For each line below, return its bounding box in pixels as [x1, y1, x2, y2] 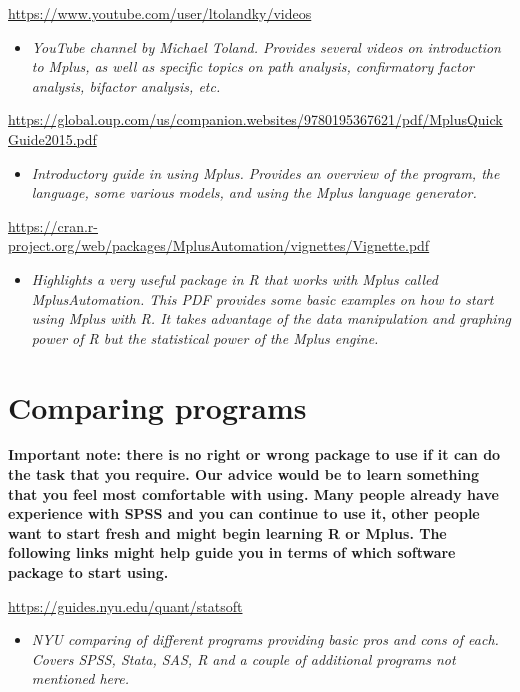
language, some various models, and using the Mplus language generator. [31, 182, 477, 203]
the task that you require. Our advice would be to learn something [8, 464, 479, 485]
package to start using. [8, 562, 169, 582]
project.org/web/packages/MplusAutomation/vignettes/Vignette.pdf [8, 235, 430, 256]
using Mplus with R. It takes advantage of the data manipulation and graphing [31, 308, 511, 329]
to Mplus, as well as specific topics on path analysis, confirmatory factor [31, 56, 474, 77]
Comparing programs [8, 386, 307, 427]
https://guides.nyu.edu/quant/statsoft [8, 595, 243, 616]
